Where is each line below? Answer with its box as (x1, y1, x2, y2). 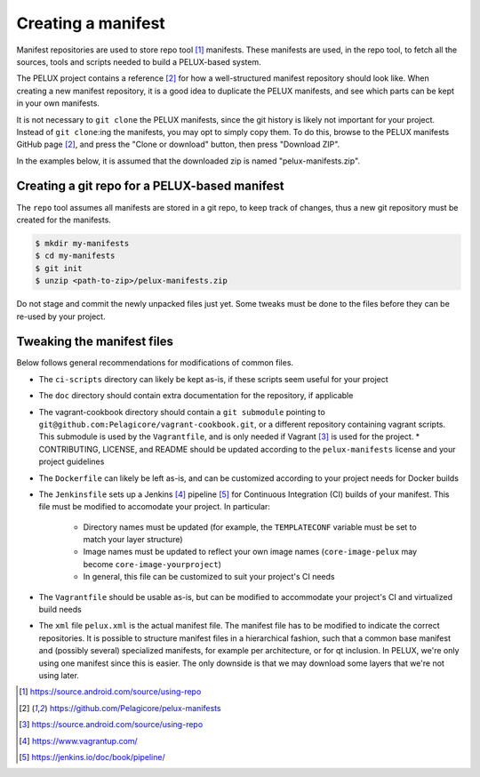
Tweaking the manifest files (16, 334, 173, 349)
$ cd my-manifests (35, 251, 116, 261)
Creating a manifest (16, 13, 166, 33)
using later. (38, 670, 80, 680)
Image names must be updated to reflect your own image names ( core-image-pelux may (83, 547, 418, 557)
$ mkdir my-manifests (35, 238, 130, 248)
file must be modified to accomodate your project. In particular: (38, 501, 271, 512)
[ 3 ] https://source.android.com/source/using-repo (19, 719, 204, 730)
